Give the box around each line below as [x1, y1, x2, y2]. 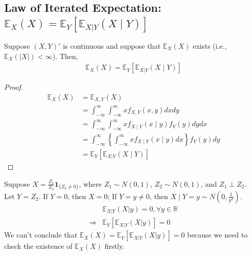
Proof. [4, 82, 23, 92]
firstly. [104, 241, 124, 251]
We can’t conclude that [4, 229, 78, 240]
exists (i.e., [192, 40, 227, 51]
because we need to [187, 229, 248, 240]
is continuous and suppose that [63, 40, 161, 51]
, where [79, 178, 102, 189]
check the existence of [4, 241, 73, 251]
